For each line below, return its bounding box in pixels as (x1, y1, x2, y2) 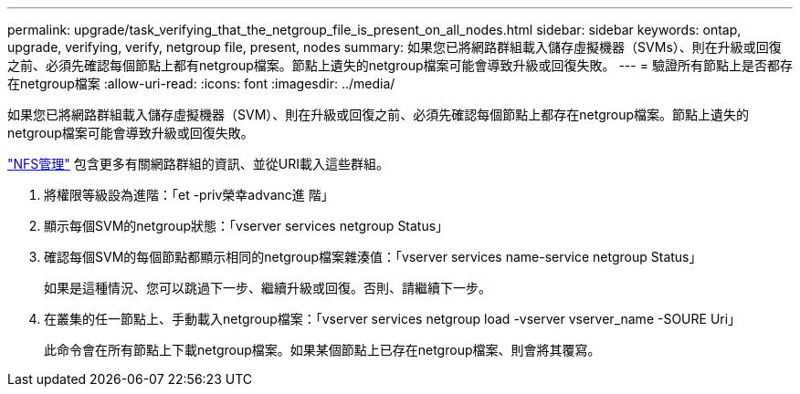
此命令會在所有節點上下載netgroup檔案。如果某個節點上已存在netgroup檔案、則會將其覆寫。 (44, 342, 601, 358)
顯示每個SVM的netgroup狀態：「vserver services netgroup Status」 (44, 218, 449, 233)
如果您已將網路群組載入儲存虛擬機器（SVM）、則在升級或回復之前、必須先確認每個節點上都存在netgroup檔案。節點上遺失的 (7, 107, 750, 122)
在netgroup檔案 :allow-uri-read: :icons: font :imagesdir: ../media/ (7, 76, 395, 91)
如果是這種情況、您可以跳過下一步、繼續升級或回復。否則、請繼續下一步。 (44, 280, 491, 295)
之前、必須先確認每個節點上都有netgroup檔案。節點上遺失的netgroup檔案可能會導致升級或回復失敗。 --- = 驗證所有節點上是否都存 (7, 57, 793, 73)
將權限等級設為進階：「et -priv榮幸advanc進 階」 (44, 187, 334, 202)
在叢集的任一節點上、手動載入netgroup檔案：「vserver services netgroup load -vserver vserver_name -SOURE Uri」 (44, 311, 742, 327)
